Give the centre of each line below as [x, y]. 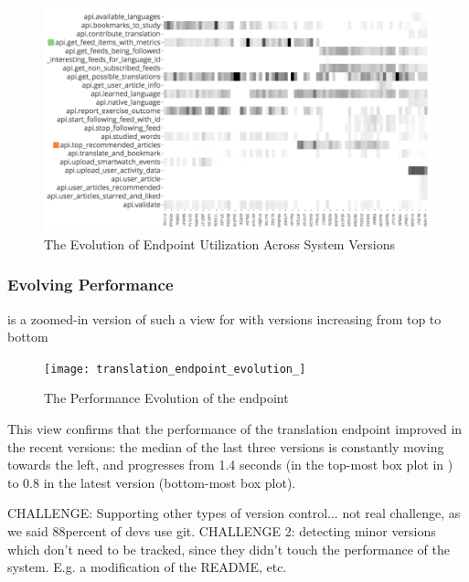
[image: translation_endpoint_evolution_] [175, 369]
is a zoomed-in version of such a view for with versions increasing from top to [224, 318]
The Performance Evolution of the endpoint [166, 398]
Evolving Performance [91, 285]
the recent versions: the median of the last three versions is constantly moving [226, 446]
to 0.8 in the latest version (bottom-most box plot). [152, 482]
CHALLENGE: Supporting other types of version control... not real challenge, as [234, 513]
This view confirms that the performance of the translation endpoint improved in [235, 428]
